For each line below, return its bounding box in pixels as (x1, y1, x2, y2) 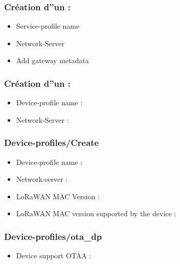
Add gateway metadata (16, 55, 89, 66)
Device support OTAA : (16, 250, 92, 261)
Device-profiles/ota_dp (4, 230, 102, 242)
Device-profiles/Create (4, 136, 99, 149)
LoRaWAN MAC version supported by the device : (16, 208, 176, 219)
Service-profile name (16, 21, 80, 31)
